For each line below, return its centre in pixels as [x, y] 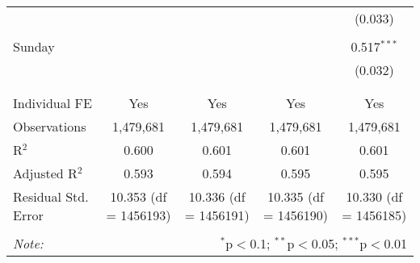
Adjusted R [45, 173]
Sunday [34, 46]
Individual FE [52, 103]
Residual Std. [51, 196]
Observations [50, 126]
